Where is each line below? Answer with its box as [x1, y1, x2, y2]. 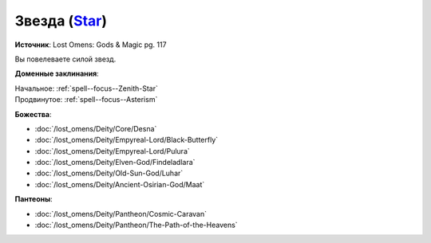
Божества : [14, 109, 52, 119]
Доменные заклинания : [14, 69, 99, 79]
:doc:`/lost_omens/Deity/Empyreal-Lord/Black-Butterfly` [34, 135, 219, 145]
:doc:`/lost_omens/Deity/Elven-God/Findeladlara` [34, 158, 196, 167]
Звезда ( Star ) [14, 12, 108, 29]
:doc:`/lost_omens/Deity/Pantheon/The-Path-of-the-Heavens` [34, 220, 239, 230]
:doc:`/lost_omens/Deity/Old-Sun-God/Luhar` [34, 168, 184, 178]
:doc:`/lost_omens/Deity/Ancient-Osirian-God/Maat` [34, 179, 205, 189]
